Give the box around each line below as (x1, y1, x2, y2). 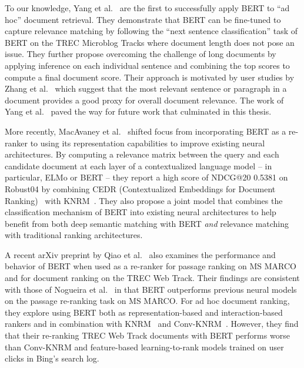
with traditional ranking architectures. (5, 229, 143, 241)
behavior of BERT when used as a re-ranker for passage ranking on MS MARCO (5, 260, 296, 272)
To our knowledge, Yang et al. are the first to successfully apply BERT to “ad (5, 2, 290, 14)
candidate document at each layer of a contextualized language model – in (5, 159, 272, 172)
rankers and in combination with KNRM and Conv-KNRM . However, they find (5, 317, 299, 330)
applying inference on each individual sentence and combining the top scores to (5, 59, 290, 71)
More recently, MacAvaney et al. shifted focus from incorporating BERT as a (5, 125, 286, 137)
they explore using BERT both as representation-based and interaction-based (5, 306, 283, 318)
